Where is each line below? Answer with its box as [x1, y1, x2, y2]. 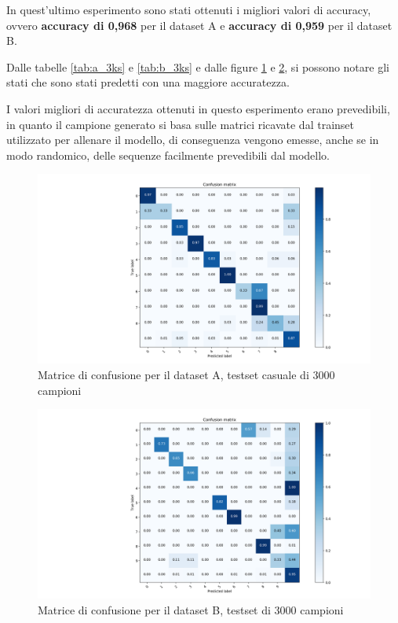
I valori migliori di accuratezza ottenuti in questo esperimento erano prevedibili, [6, 100, 390, 116]
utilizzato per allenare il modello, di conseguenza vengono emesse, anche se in [6, 131, 379, 148]
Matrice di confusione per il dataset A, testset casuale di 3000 [38, 366, 335, 382]
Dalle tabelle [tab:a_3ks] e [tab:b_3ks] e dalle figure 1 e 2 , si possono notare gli [6, 58, 389, 75]
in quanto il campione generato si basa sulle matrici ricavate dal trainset [6, 116, 355, 132]
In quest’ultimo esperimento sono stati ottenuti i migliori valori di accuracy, [6, 2, 371, 17]
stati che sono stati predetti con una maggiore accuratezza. [6, 74, 290, 90]
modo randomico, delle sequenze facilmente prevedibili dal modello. [6, 146, 330, 163]
